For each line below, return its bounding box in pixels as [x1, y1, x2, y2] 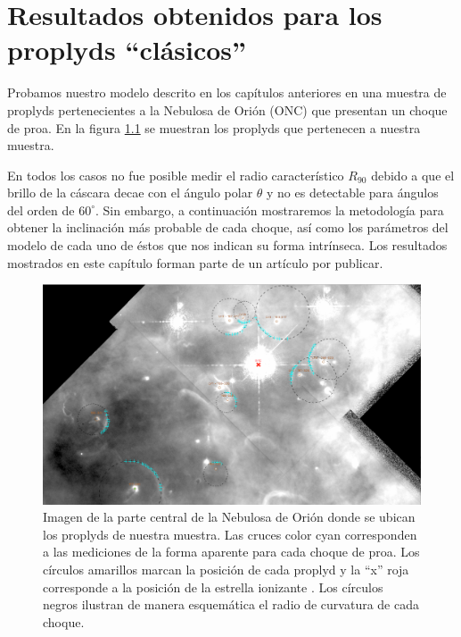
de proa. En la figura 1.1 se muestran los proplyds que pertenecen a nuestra [7, 118, 421, 137]
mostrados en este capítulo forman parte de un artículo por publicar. [7, 253, 383, 272]
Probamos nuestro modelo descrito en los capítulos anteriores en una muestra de [7, 83, 447, 102]
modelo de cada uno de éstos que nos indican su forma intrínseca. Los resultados [7, 236, 448, 255]
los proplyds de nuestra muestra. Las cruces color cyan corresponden [43, 524, 417, 543]
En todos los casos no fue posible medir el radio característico [7, 165, 344, 184]
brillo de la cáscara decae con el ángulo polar [7, 183, 253, 202]
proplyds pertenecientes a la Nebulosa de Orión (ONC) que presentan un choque [7, 100, 448, 119]
